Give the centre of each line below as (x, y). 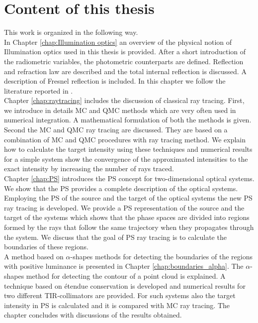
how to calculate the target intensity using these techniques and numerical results (128, 149)
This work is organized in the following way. (71, 32)
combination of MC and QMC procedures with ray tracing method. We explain (125, 139)
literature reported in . (39, 90)
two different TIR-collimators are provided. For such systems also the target (120, 295)
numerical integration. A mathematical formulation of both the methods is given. (128, 120)
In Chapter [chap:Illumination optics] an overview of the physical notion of (118, 42)
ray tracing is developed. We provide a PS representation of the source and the (124, 207)
